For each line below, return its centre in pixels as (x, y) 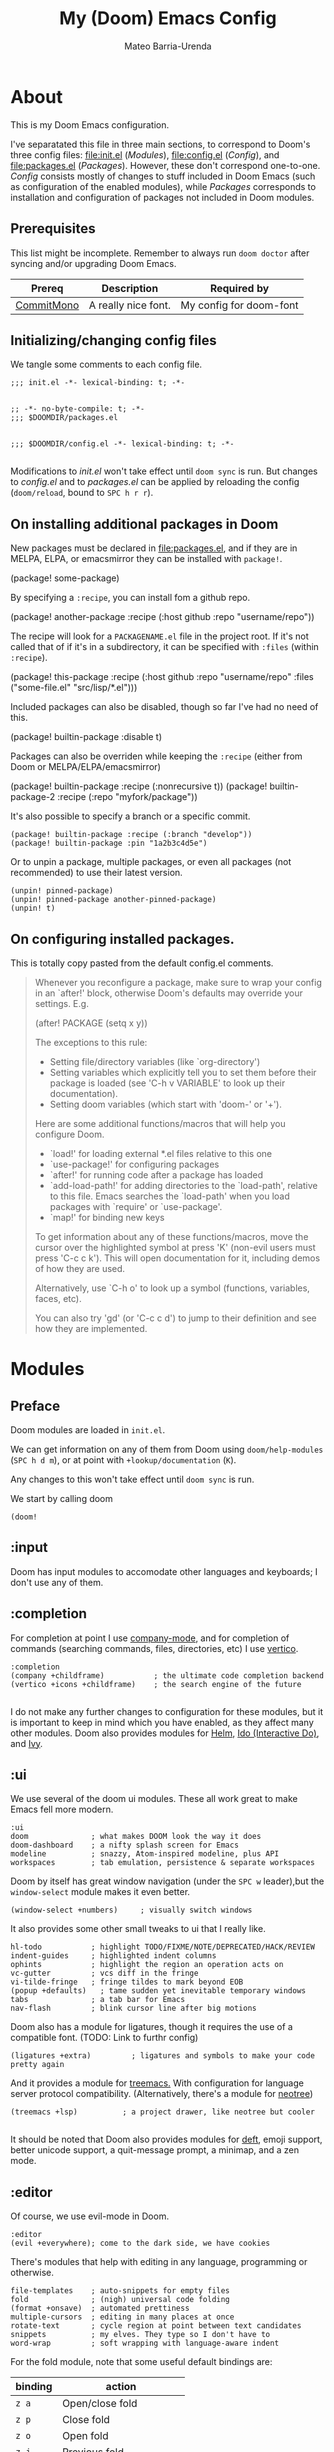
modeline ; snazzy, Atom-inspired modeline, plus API (145, 1854)
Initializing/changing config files (113, 340)
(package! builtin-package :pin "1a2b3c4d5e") (109, 843)
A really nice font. (130, 305)
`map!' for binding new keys (107, 1217)
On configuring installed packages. (122, 938)
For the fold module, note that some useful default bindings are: (141, 2362)
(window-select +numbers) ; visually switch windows (131, 1910)
